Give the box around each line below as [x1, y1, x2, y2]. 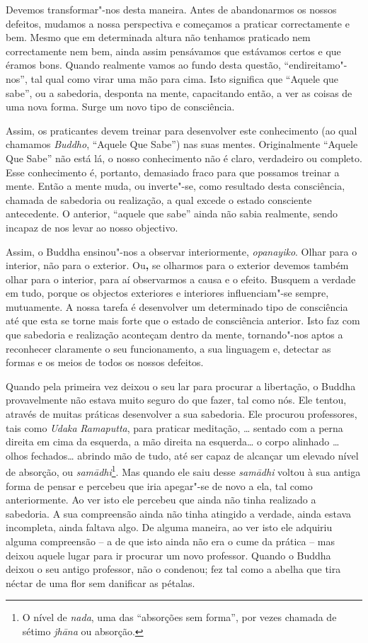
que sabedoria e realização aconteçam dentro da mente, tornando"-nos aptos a [6, 327, 343, 342]
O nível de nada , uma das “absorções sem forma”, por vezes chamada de [22, 610, 337, 625]
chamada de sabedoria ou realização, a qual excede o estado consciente [6, 192, 312, 207]
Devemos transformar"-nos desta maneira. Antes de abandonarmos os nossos [6, 2, 337, 16]
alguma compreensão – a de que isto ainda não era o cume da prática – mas [6, 534, 335, 549]
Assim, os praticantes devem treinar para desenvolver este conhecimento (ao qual [6, 123, 357, 137]
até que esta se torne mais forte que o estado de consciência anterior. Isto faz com [6, 313, 360, 328]
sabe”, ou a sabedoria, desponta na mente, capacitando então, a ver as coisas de [6, 85, 352, 100]
